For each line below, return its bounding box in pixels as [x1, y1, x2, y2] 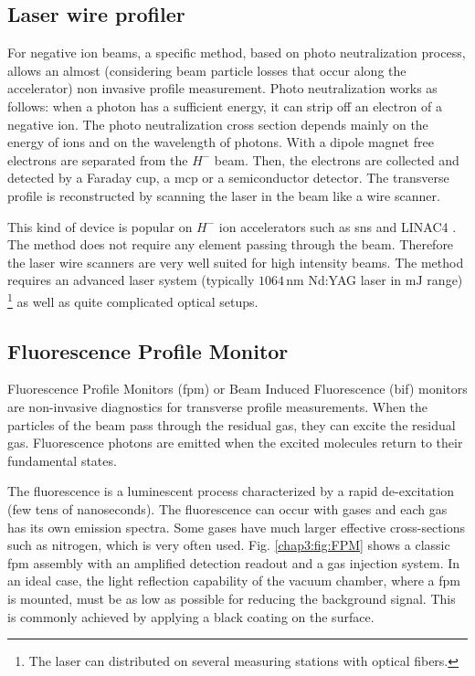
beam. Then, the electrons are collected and [214, 150, 459, 169]
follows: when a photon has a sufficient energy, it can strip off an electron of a [7, 96, 443, 115]
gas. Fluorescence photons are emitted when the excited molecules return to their [7, 433, 463, 452]
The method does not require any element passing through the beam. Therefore [7, 235, 454, 254]
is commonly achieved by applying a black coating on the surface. [7, 607, 375, 626]
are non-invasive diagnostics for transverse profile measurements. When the [7, 396, 428, 416]
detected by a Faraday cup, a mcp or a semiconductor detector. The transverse [7, 168, 449, 187]
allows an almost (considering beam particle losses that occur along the [7, 60, 406, 79]
